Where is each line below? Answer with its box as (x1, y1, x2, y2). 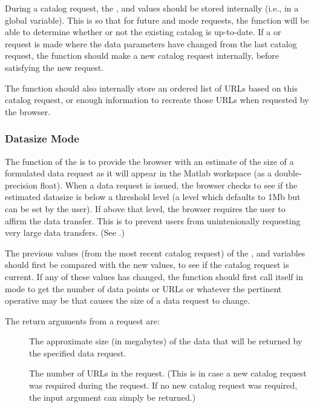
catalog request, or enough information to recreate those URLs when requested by (5, 93, 309, 106)
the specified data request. (29, 346, 126, 359)
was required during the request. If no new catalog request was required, (29, 379, 298, 392)
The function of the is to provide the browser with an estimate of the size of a (5, 155, 294, 167)
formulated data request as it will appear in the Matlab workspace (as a (5, 167, 272, 179)
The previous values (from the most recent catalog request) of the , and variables (5, 246, 306, 259)
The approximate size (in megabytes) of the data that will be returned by (29, 335, 303, 347)
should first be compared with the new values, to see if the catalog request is (5, 258, 289, 271)
